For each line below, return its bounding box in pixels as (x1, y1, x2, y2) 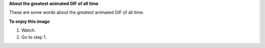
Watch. (21, 27, 36, 33)
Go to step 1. (21, 34, 47, 40)
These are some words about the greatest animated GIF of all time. (9, 10, 144, 16)
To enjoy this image (9, 18, 50, 24)
